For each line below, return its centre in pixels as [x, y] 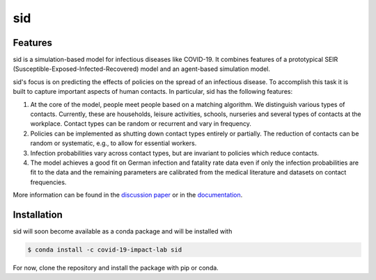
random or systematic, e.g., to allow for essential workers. [113, 143]
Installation [38, 214]
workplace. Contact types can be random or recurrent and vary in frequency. [141, 124]
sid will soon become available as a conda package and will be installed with [123, 231]
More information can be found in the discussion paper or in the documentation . [128, 195]
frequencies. [48, 182]
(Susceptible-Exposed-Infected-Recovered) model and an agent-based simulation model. [142, 69]
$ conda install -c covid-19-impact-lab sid [105, 250]
